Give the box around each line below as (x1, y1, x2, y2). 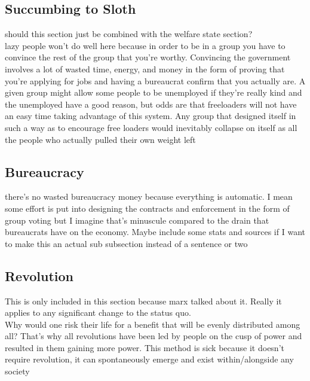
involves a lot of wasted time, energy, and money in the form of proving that (5, 62, 285, 75)
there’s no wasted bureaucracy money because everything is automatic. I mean (5, 190, 293, 203)
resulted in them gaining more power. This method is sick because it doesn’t (5, 341, 284, 353)
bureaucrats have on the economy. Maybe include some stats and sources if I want (5, 225, 305, 238)
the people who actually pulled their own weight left (5, 133, 196, 145)
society (5, 365, 30, 377)
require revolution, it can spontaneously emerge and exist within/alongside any (5, 353, 294, 365)
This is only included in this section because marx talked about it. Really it (5, 294, 282, 307)
